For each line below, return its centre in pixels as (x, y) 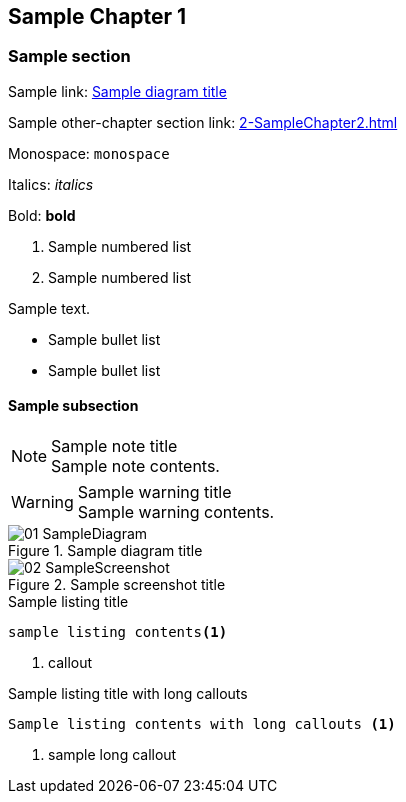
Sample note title (114, 446)
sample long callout (112, 755)
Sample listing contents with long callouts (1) (202, 724)
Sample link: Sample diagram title (117, 91)
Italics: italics (51, 184)
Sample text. (49, 308)
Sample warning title (154, 492)
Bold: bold (42, 215)
